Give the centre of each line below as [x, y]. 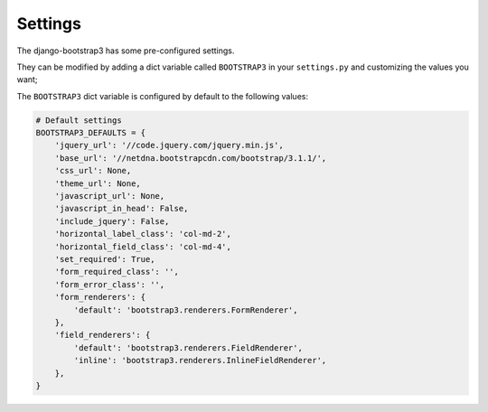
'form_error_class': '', [110, 284]
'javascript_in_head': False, [122, 209]
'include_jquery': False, [112, 221]
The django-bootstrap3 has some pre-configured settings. [126, 51]
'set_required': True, [105, 259]
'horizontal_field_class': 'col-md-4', [143, 247]
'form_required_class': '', [117, 272]
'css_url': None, [93, 171]
